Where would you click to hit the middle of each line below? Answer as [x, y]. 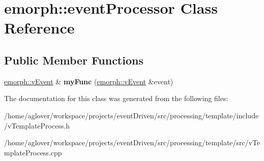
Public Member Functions [74, 60]
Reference [39, 28]
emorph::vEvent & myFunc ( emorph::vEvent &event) [89, 81]
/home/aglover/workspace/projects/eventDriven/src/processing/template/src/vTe [132, 142]
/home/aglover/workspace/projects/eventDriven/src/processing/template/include [131, 115]
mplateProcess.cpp [33, 152]
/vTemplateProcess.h [37, 125]
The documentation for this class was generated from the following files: [116, 98]
